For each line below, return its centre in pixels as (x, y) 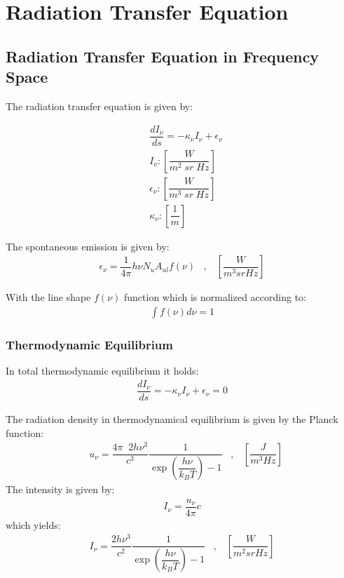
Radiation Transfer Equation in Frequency (163, 56)
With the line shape (48, 297)
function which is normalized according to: (215, 297)
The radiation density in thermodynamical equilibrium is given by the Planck (172, 418)
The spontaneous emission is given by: (88, 246)
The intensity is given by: (60, 489)
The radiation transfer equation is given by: (99, 106)
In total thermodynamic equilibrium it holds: (102, 371)
